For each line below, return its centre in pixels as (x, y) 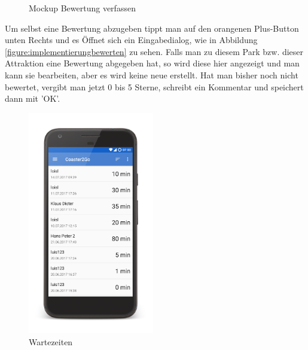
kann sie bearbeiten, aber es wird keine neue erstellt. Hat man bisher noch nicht (152, 74)
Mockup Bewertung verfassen (82, 8)
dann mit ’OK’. (33, 98)
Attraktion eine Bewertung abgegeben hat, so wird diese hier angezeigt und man (152, 63)
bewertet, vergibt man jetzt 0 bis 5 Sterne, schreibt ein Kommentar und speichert (154, 86)
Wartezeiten (51, 341)
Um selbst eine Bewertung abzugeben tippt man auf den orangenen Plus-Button (152, 28)
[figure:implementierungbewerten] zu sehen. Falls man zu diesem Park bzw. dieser (154, 51)
